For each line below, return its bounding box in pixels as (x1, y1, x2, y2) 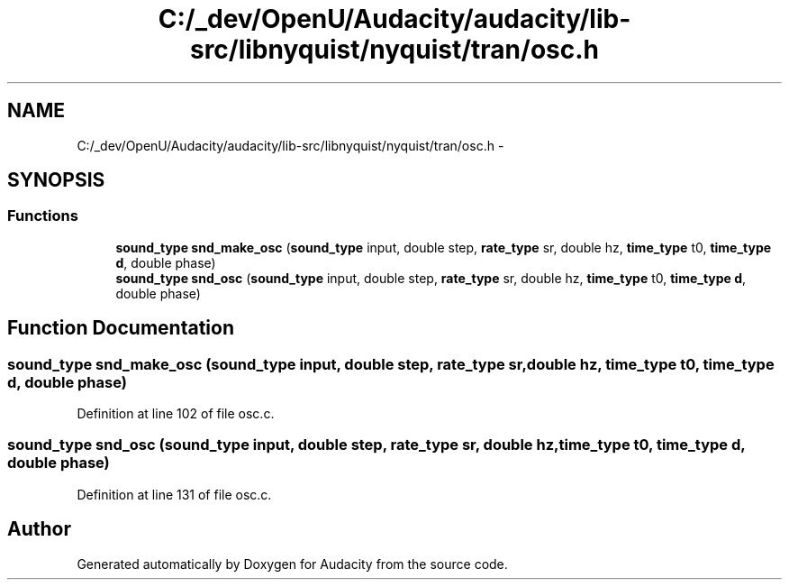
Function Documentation (7, 316, 234, 340)
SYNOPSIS (7, 169, 105, 192)
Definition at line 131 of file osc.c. (77, 486, 272, 502)
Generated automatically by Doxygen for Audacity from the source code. (77, 555, 508, 572)
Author (7, 518, 71, 541)
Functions (7, 206, 78, 225)
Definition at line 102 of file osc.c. (77, 406, 275, 422)
